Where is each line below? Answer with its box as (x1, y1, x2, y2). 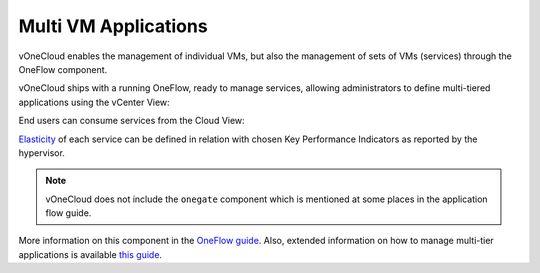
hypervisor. (18, 146, 65, 159)
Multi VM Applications (18, 15, 209, 37)
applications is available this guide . (18, 248, 163, 260)
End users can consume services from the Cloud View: (18, 115, 245, 127)
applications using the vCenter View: (18, 96, 170, 108)
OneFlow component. (18, 63, 108, 75)
